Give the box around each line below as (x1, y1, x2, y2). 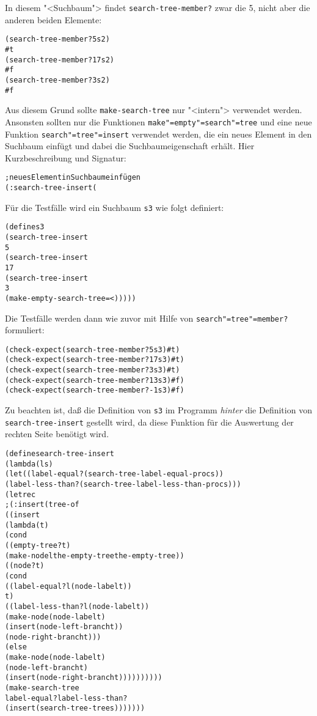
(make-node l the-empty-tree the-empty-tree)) (5, 551, 184, 560)
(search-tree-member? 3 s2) (5, 75, 110, 84)
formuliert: (5, 323, 45, 336)
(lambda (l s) (5, 459, 53, 468)
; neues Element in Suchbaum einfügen (5, 173, 140, 182)
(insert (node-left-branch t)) (5, 622, 123, 632)
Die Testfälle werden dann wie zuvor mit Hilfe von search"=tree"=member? (5, 311, 288, 324)
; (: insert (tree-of (5, 500, 79, 509)
